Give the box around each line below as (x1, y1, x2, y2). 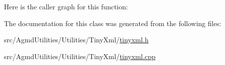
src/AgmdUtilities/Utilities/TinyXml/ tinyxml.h (4, 34, 149, 45)
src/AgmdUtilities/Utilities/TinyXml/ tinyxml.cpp (4, 51, 156, 61)
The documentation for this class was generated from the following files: (4, 18, 222, 28)
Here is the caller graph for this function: (4, 1, 128, 11)
